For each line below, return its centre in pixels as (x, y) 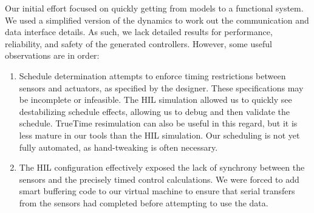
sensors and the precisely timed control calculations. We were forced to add (159, 179)
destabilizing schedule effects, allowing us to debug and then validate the (154, 111)
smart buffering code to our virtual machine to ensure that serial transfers (157, 191)
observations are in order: (52, 55)
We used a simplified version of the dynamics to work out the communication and (157, 20)
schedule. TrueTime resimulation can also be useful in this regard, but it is (158, 123)
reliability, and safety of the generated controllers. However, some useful (138, 43)
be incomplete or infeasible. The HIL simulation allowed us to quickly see (155, 100)
